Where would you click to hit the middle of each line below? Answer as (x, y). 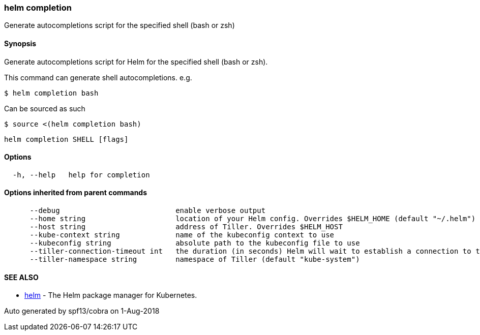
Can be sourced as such (45, 108)
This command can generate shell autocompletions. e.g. (98, 77)
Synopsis (20, 43)
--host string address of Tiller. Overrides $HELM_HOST (186, 227)
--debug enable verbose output (148, 211)
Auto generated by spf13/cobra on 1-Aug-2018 (82, 311)
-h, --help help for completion (81, 175)
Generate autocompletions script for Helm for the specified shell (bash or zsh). (136, 62)
